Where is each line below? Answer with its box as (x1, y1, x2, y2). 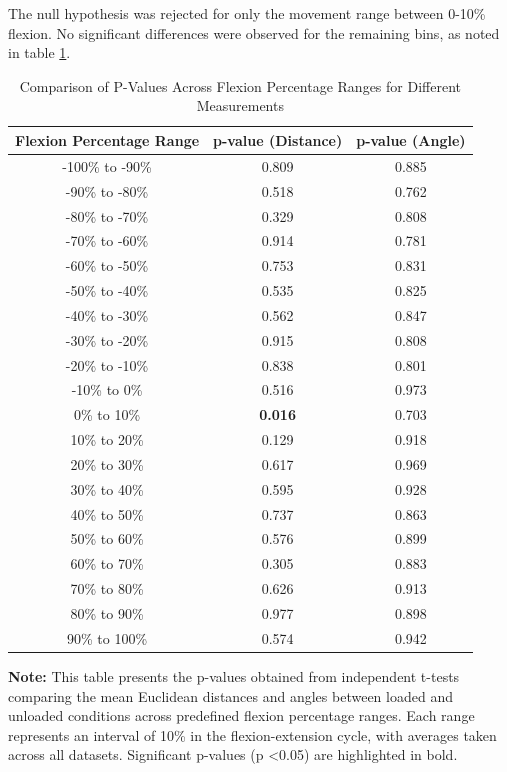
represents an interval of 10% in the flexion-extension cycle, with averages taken (8, 724, 497, 745)
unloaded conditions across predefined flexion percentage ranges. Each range (8, 705, 475, 726)
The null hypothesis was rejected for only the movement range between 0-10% (8, 3, 486, 23)
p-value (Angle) (356, 129, 466, 150)
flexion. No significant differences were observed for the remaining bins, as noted (8, 22, 500, 43)
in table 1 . (8, 42, 71, 63)
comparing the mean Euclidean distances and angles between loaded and (8, 685, 453, 706)
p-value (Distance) (213, 129, 343, 150)
